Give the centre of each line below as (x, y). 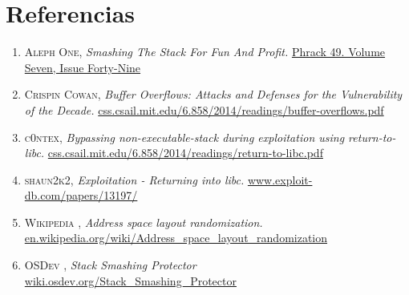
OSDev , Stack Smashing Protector (110, 265)
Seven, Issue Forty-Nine (83, 67)
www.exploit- (280, 179)
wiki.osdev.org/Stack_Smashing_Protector (130, 280)
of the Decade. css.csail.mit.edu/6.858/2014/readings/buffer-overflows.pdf (204, 109)
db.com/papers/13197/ (81, 195)
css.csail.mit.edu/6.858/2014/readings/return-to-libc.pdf (185, 153)
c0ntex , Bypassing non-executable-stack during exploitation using (184, 137)
